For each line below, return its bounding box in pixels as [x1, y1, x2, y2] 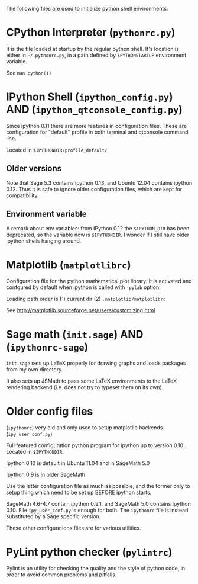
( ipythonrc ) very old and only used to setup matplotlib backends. [6, 424, 164, 431]
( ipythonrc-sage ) [6, 340, 89, 354]
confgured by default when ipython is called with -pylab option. [6, 284, 161, 291]
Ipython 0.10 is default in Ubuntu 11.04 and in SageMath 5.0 [6, 460, 150, 467]
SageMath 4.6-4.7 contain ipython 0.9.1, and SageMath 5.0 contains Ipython [6, 500, 191, 508]
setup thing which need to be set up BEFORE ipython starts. [6, 489, 152, 496]
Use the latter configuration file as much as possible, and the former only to [6, 483, 190, 490]
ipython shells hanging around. [6, 237, 82, 245]
